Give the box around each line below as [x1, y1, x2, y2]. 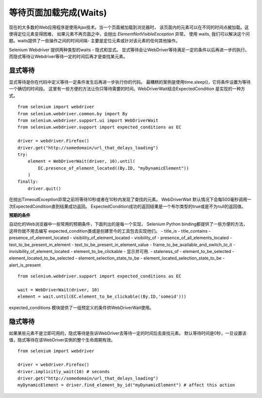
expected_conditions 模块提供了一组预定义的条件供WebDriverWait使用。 [9, 305, 154, 310]
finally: [17, 179, 38, 184]
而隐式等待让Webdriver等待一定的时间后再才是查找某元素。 [9, 54, 128, 59]
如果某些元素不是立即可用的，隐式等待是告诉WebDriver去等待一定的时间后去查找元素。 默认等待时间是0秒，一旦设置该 [9, 330, 247, 336]
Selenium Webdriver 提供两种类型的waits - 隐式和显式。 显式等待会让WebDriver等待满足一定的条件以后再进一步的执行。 [9, 47, 249, 53]
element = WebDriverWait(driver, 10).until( [27, 159, 135, 164]
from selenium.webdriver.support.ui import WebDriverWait [17, 117, 159, 123]
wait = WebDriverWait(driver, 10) [17, 287, 99, 292]
